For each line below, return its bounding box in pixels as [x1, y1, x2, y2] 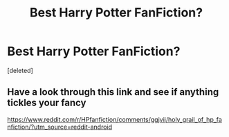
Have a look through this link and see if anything [7, 86, 219, 98]
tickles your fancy [7, 97, 86, 109]
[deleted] [7, 66, 33, 74]
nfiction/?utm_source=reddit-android [7, 123, 113, 131]
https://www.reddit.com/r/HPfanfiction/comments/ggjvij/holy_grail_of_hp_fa [7, 115, 223, 123]
